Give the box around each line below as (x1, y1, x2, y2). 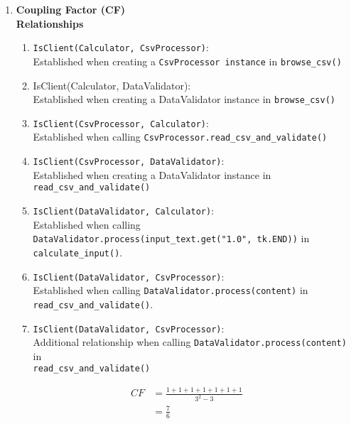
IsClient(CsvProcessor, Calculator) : (33, 115, 209, 130)
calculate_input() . (33, 244, 123, 259)
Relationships (16, 16, 84, 31)
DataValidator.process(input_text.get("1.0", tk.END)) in (33, 231, 310, 246)
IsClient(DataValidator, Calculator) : (33, 202, 215, 217)
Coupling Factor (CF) (16, 2, 126, 16)
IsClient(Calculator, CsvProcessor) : (33, 40, 209, 55)
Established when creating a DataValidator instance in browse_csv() (33, 92, 335, 107)
